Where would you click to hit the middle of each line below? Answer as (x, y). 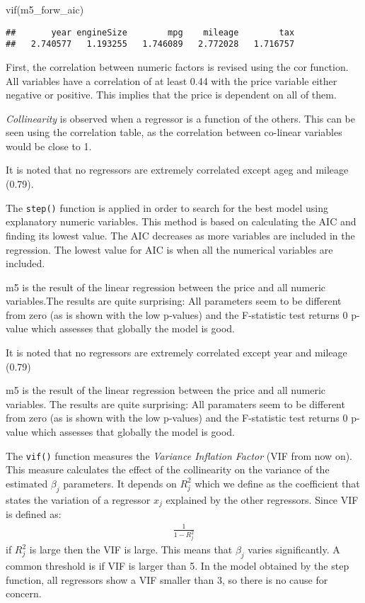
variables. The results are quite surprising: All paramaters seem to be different (175, 404)
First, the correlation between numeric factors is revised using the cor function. (177, 66)
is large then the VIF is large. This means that (131, 550)
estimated (27, 483)
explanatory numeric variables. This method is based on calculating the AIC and (181, 221)
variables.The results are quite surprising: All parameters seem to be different (174, 301)
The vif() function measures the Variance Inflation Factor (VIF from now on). (179, 455)
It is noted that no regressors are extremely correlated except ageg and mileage (177, 170)
